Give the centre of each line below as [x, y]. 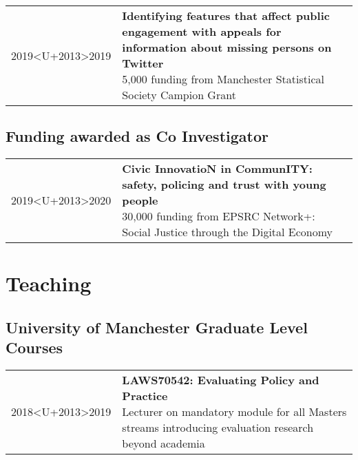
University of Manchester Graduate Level [157, 327]
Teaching [49, 283]
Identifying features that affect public [226, 15]
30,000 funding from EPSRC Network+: [219, 216]
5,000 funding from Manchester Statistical [223, 79]
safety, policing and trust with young [224, 185]
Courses [34, 347]
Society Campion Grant [179, 95]
